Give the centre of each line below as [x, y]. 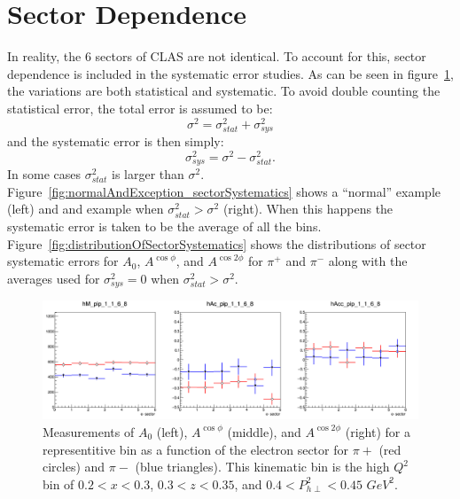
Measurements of [89, 431]
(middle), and [264, 431]
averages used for [54, 278]
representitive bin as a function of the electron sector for [195, 449]
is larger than [148, 174]
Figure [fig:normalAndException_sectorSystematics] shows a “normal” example [224, 191]
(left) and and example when [86, 209]
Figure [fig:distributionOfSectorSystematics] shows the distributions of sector [217, 243]
